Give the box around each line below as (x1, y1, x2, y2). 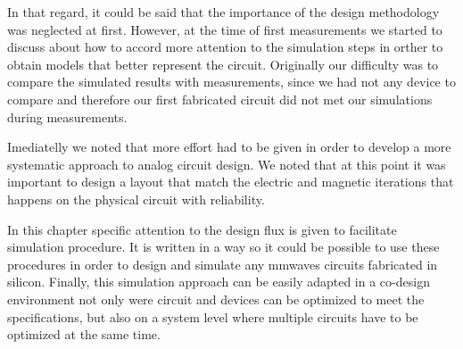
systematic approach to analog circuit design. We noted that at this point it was (7, 154, 446, 173)
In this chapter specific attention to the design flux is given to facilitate (7, 220, 397, 238)
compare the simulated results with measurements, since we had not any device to (7, 72, 456, 91)
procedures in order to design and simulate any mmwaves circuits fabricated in (7, 254, 438, 273)
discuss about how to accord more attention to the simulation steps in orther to (7, 37, 443, 56)
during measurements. (7, 107, 128, 126)
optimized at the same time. (7, 325, 161, 344)
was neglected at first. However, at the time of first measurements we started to (7, 20, 442, 38)
